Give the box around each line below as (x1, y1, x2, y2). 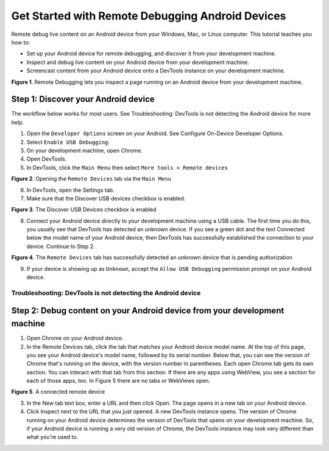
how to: (11, 38, 30, 46)
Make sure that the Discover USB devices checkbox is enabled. (26, 195, 186, 202)
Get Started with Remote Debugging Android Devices (11, 9, 286, 23)
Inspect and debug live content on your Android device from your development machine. (26, 58, 250, 66)
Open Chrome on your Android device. (26, 335, 124, 342)
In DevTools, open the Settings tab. (26, 186, 115, 194)
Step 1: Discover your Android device (11, 94, 155, 105)
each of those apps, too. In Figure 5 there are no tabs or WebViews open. (26, 377, 211, 385)
